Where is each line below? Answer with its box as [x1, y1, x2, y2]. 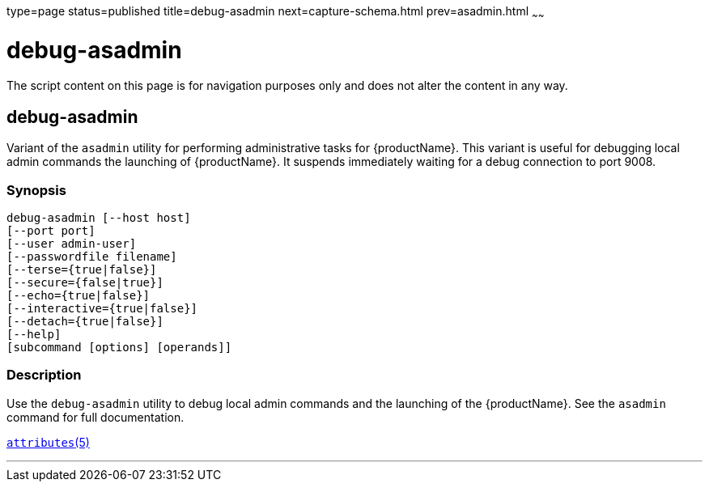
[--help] [6, 327, 62, 341]
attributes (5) [6, 435, 90, 449]
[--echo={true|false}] [6, 288, 151, 302]
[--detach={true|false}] [6, 314, 163, 328]
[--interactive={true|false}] [6, 301, 198, 315]
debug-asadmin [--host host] [6, 210, 191, 224]
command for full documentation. [6, 409, 185, 424]
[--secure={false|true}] [6, 275, 163, 289]
